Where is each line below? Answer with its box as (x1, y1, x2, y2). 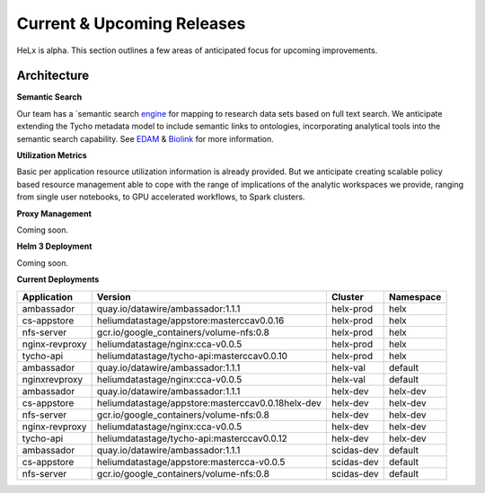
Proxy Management (16, 207, 92, 219)
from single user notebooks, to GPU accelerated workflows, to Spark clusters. (16, 191, 305, 202)
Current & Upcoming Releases (16, 13, 246, 33)
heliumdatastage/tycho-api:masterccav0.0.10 (96, 349, 287, 362)
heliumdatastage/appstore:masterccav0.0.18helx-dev (96, 396, 322, 409)
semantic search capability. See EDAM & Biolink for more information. (16, 133, 274, 144)
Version (96, 290, 131, 303)
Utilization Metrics (16, 150, 87, 161)
